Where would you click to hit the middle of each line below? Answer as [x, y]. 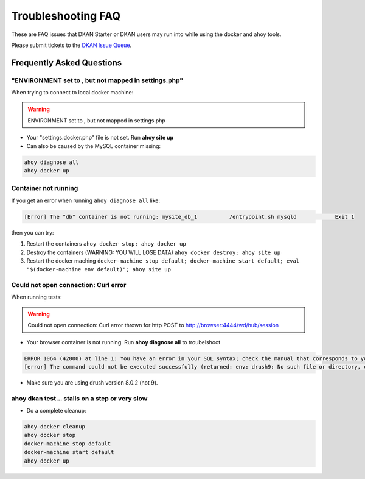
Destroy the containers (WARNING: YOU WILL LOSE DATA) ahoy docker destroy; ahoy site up [154, 252]
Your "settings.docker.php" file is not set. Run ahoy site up [100, 138]
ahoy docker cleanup [54, 427]
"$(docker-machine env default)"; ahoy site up [99, 269]
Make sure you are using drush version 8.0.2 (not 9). [92, 382]
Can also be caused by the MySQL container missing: [94, 146]
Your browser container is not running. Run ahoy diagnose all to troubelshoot [123, 342]
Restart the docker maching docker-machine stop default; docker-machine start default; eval [163, 261]
